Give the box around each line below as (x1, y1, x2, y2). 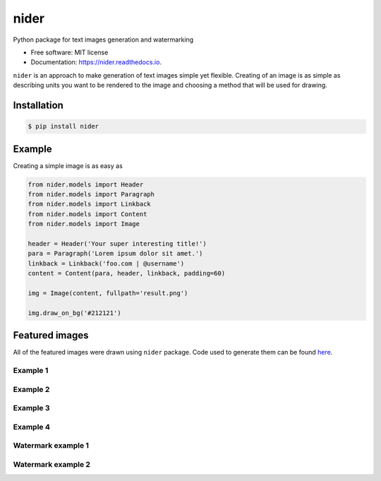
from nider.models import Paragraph (28, 190, 155, 198)
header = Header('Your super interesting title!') (28, 239, 207, 247)
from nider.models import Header (28, 180, 144, 189)
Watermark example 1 (13, 441, 90, 451)
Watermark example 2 (13, 459, 91, 469)
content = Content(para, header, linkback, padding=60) (28, 269, 226, 278)
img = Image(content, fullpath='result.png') (28, 289, 188, 297)
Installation (13, 99, 64, 111)
